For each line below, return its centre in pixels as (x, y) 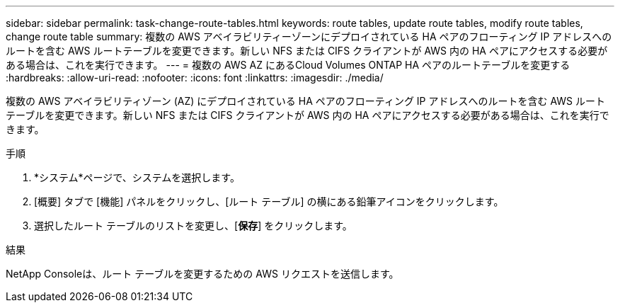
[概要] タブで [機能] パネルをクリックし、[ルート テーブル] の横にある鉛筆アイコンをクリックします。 (269, 201)
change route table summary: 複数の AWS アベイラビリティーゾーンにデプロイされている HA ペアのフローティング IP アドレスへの (309, 36)
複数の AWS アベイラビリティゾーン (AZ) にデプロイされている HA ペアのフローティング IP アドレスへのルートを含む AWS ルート (306, 101)
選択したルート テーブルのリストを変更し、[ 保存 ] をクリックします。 (193, 226)
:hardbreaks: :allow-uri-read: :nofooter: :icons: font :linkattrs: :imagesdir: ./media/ (195, 78)
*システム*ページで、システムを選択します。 (137, 177)
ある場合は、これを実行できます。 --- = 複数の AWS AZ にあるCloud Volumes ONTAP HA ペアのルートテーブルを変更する (288, 65)
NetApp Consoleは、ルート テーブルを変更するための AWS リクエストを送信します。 (202, 274)
